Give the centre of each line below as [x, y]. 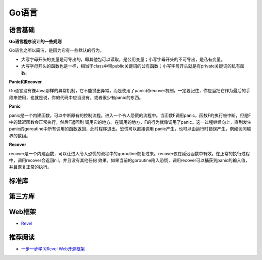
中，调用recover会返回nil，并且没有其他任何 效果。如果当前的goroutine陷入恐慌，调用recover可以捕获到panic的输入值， [129, 160]
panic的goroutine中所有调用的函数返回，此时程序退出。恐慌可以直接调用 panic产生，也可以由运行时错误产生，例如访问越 [130, 129]
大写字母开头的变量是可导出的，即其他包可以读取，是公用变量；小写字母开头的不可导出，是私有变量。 [123, 59]
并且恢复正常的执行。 [30, 167]
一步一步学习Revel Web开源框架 [53, 249]
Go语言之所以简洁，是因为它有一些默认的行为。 [57, 50]
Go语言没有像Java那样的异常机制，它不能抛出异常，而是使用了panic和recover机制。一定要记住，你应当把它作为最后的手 [130, 91]
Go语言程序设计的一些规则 [35, 42]
